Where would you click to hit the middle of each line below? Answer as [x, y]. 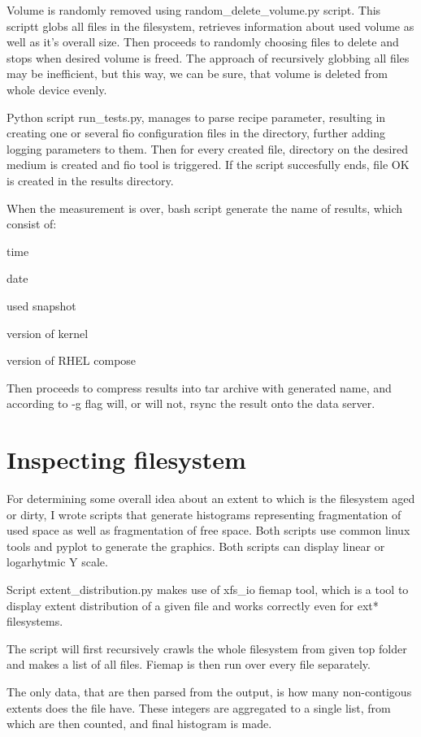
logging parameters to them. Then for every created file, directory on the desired [207, 148]
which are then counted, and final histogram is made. [139, 724]
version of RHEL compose [72, 360]
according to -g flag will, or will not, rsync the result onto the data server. [191, 403]
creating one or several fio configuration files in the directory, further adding [196, 133]
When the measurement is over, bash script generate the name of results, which [205, 208]
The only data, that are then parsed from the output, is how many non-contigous [209, 691]
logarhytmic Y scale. [57, 562]
